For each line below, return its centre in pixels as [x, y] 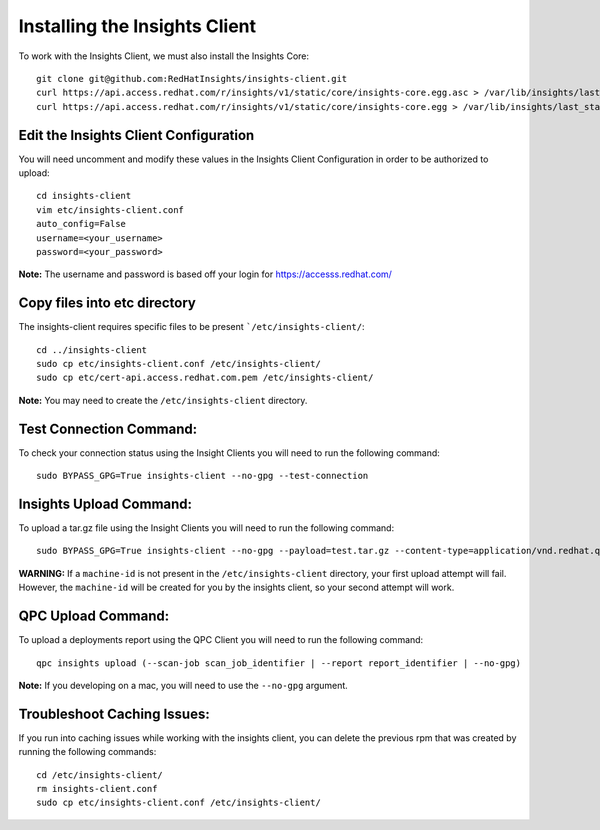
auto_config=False [81, 224]
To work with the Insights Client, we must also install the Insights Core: [164, 56]
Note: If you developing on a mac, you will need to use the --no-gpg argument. [183, 685]
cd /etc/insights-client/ [100, 774]
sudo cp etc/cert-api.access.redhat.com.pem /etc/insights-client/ [205, 378]
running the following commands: [87, 752]
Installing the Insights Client [137, 26]
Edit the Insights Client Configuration [136, 135]
